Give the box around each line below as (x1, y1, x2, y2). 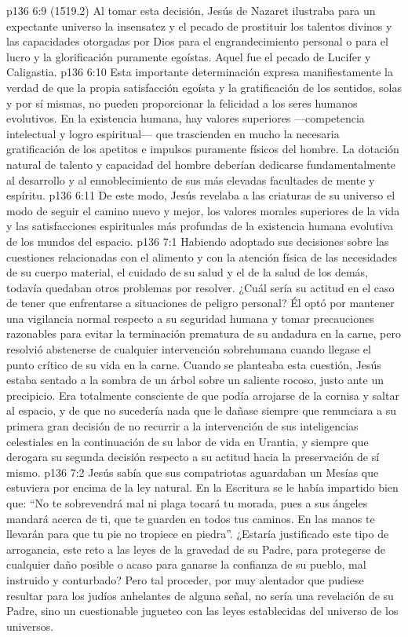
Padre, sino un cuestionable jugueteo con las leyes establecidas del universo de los (6, 602, 399, 619)
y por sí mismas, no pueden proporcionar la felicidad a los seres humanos (6, 94, 358, 111)
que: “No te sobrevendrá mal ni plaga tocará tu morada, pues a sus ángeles (6, 495, 368, 511)
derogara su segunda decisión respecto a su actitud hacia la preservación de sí (6, 448, 380, 465)
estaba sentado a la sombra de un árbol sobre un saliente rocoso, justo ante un (6, 372, 384, 388)
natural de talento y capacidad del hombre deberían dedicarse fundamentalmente (6, 156, 396, 172)
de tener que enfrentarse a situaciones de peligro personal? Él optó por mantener (6, 295, 395, 311)
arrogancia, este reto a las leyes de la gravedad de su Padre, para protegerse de (6, 540, 386, 557)
